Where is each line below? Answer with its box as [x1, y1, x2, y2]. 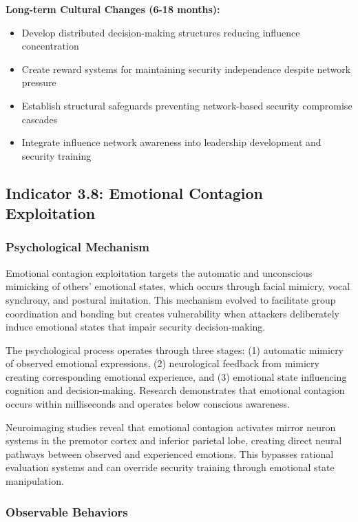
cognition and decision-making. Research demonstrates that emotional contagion [6, 383, 345, 397]
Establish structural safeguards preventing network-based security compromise [21, 98, 352, 112]
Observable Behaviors [6, 503, 128, 520]
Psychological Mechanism [6, 238, 149, 255]
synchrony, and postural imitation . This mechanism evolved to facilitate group [6, 292, 336, 306]
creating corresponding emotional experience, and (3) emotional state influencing [6, 369, 347, 384]
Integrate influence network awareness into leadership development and [21, 135, 322, 149]
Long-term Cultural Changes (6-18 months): [6, 2, 220, 16]
